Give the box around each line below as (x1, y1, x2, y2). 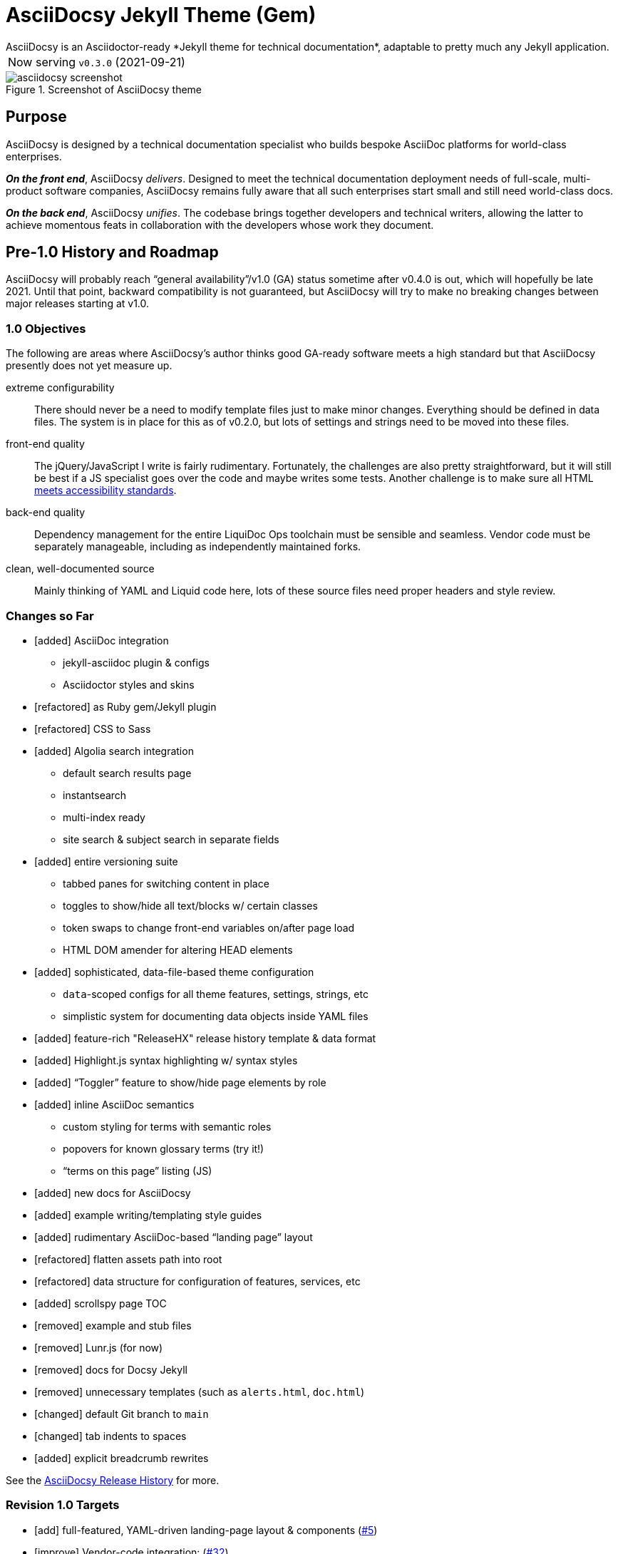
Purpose (6, 108, 67, 126)
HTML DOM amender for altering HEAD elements (63, 943, 293, 956)
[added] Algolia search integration (34, 744, 194, 757)
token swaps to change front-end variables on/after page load (63, 921, 355, 934)
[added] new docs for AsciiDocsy (34, 1186, 191, 1199)
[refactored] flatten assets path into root (34, 1252, 222, 1265)
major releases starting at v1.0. (6, 297, 150, 310)
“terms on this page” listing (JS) (63, 1164, 212, 1177)
